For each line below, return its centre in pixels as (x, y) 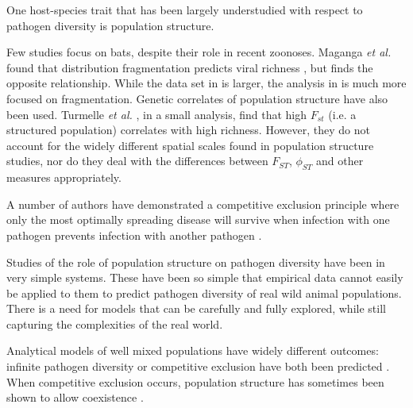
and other (340, 161)
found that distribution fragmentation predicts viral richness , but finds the (190, 67)
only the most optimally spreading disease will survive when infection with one (198, 219)
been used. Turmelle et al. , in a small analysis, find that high (157, 114)
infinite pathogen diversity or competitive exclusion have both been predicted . (198, 366)
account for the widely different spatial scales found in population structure (190, 145)
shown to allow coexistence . (75, 397)
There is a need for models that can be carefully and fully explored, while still (196, 308)
